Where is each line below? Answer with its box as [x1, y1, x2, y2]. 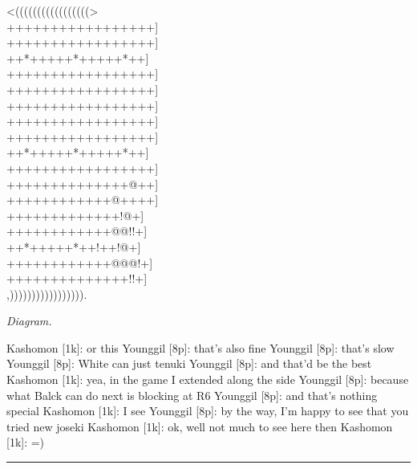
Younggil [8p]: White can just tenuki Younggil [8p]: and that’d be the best [6, 355, 372, 372]
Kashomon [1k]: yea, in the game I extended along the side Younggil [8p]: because [6, 371, 409, 388]
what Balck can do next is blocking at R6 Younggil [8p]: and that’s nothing [6, 386, 378, 403]
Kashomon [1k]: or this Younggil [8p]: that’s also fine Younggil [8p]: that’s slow [6, 339, 395, 356]
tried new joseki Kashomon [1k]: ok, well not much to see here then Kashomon [6, 418, 393, 434]
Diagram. [6, 312, 52, 329]
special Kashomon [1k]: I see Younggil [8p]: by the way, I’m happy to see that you [6, 402, 409, 419]
